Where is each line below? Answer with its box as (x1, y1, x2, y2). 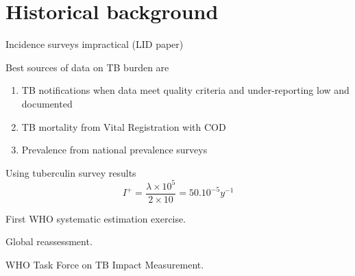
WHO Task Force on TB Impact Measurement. (5, 258, 204, 272)
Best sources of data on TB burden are (5, 60, 169, 74)
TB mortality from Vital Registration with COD (21, 119, 226, 134)
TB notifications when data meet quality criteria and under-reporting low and (21, 83, 350, 97)
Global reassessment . (5, 234, 93, 249)
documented (21, 96, 73, 110)
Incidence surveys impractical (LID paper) (5, 37, 184, 51)
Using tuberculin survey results (5, 165, 136, 179)
